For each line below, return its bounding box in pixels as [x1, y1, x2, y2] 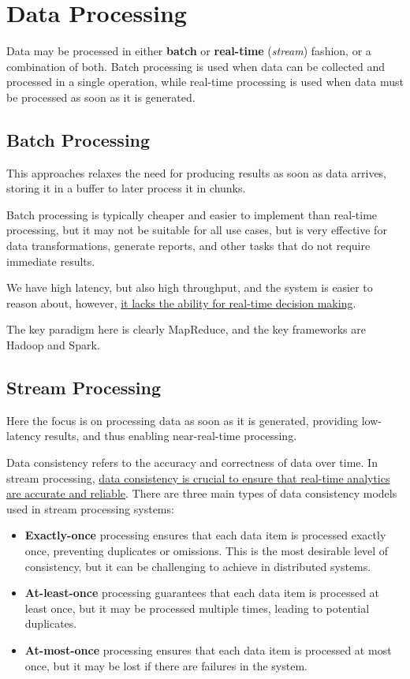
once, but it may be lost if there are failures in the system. [24, 657, 307, 673]
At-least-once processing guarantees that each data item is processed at [24, 584, 380, 601]
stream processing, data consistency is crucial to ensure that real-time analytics [6, 469, 390, 486]
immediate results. [6, 252, 95, 269]
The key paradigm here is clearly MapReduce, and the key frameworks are [6, 321, 366, 338]
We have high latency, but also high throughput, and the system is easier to [6, 279, 373, 296]
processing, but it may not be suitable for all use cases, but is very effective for [6, 222, 387, 238]
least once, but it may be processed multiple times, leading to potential [24, 599, 370, 616]
